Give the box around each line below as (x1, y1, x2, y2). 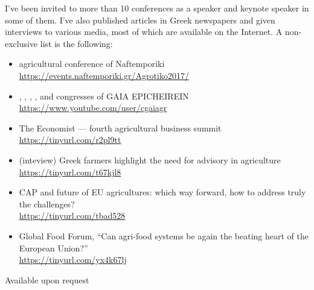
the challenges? (19, 197, 75, 210)
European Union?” (19, 241, 88, 254)
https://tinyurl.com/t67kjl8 (19, 165, 121, 178)
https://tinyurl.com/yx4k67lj (19, 253, 127, 266)
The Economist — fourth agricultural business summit (19, 121, 222, 134)
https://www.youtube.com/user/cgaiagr (19, 101, 167, 114)
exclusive (5, 37, 38, 49)
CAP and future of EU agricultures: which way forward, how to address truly (19, 186, 306, 198)
